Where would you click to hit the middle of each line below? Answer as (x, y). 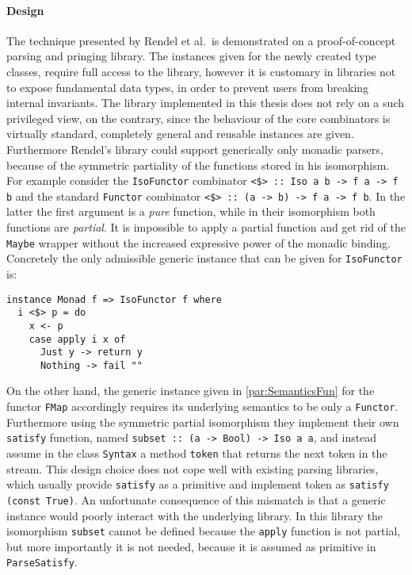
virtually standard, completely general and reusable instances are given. (180, 134)
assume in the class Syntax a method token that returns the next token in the (197, 452)
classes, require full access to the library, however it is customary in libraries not (201, 71)
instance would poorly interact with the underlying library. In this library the (195, 515)
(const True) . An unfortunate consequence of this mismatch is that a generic (196, 499)
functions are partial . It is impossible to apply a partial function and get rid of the (206, 227)
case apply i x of (77, 339)
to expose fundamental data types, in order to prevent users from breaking (188, 87)
